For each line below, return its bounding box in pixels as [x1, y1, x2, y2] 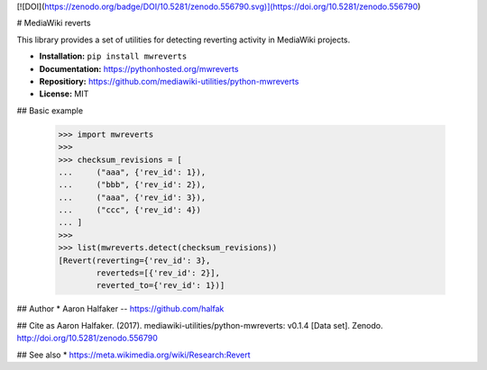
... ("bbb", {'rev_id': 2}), [58, 180, 207, 190]
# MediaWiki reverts [16, 18, 91, 29]
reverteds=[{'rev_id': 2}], [96, 268, 221, 278]
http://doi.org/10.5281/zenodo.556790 [16, 333, 158, 344]
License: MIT [39, 88, 89, 99]
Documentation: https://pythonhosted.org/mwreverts [39, 63, 239, 74]
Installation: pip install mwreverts [39, 50, 188, 62]
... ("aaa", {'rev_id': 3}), [58, 192, 207, 203]
